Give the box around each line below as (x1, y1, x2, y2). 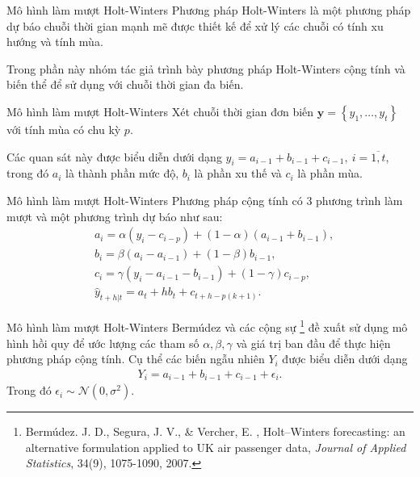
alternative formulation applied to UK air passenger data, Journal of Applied (25, 438, 406, 455)
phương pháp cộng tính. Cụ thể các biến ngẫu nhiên (6, 350, 265, 367)
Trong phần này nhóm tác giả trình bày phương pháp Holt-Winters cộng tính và (6, 60, 405, 77)
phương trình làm (316, 191, 403, 208)
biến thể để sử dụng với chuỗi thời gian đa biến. (6, 76, 244, 93)
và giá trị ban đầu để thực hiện (236, 334, 391, 351)
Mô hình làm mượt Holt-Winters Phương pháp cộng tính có (6, 191, 303, 208)
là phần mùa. (297, 165, 363, 182)
